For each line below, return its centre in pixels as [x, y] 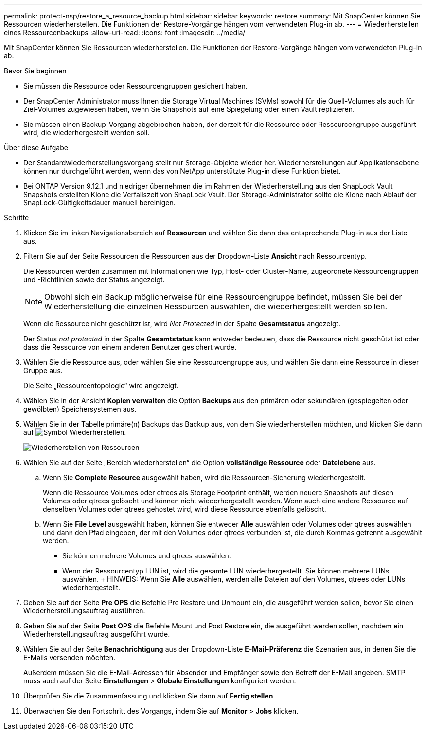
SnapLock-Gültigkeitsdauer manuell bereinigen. [99, 203]
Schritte [17, 218]
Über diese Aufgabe [36, 148]
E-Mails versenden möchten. [70, 657]
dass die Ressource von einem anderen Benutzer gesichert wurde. [130, 347]
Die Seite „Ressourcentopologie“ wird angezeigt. [101, 385]
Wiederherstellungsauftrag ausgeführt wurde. [97, 634]
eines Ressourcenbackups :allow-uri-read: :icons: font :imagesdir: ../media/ [125, 32]
